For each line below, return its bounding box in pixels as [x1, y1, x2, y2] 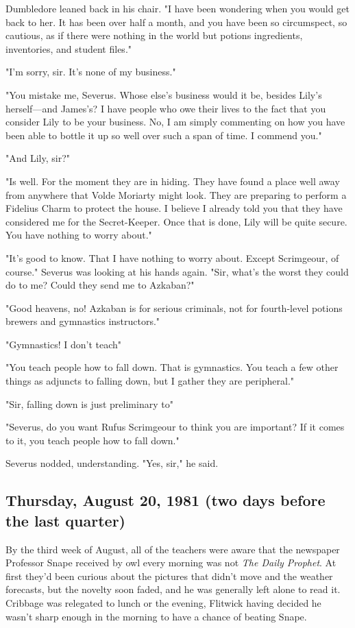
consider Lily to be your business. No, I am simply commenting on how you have [5, 114, 345, 129]
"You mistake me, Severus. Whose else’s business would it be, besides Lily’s [5, 87, 322, 101]
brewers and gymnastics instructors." [5, 314, 160, 328]
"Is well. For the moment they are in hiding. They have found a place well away [5, 173, 340, 188]
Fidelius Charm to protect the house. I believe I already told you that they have [5, 201, 343, 215]
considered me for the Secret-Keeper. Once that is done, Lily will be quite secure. [5, 214, 347, 228]
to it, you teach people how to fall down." [5, 433, 180, 447]
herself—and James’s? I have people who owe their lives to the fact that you [5, 101, 326, 115]
